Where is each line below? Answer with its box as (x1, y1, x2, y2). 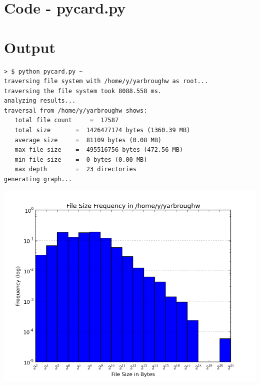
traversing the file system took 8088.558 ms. (4, 87, 161, 95)
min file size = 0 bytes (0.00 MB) (14, 156, 147, 163)
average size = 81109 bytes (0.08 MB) (14, 136, 161, 144)
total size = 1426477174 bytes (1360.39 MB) (14, 127, 190, 134)
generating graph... (4, 176, 72, 183)
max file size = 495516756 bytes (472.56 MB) (14, 146, 183, 154)
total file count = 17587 (14, 117, 119, 124)
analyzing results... (4, 97, 76, 105)
